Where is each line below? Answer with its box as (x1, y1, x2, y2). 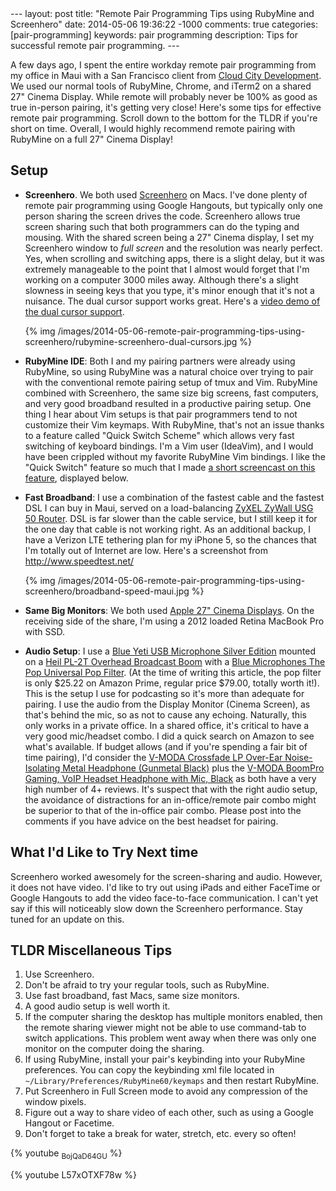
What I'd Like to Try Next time (10, 844, 199, 861)
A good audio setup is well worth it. (24, 1000, 171, 1012)
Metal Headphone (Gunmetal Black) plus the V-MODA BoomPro (62, 762, 325, 774)
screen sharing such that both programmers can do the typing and (24, 220, 300, 232)
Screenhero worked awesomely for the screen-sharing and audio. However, (10, 870, 323, 882)
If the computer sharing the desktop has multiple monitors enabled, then (24, 1011, 323, 1023)
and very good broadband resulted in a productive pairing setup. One (24, 397, 312, 409)
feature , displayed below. (24, 472, 129, 484)
